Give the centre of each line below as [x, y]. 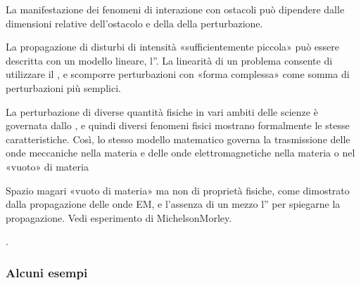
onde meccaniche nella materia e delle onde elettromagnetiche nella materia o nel [180, 153]
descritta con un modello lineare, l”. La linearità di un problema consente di [169, 60]
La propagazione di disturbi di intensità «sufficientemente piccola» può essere [172, 47]
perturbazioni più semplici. [63, 87]
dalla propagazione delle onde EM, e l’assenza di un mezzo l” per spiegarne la [173, 204]
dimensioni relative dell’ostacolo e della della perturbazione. [134, 23]
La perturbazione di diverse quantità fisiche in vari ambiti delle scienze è [162, 111]
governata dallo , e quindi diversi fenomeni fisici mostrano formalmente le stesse [178, 125]
